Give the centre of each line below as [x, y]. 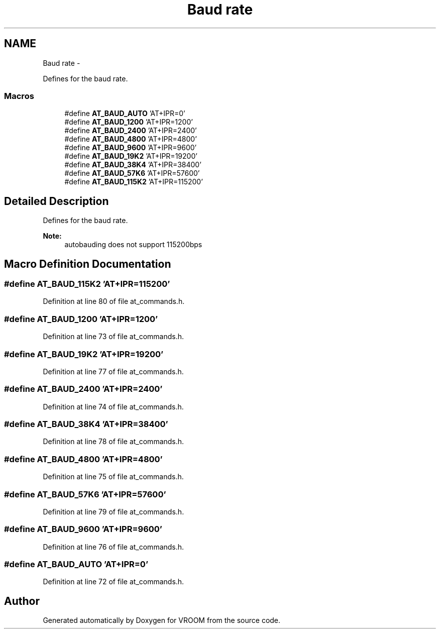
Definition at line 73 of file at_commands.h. [114, 337]
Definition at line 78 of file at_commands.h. [114, 442]
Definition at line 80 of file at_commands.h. [114, 301]
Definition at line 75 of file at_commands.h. [113, 477]
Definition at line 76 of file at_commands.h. [114, 547]
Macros [19, 96]
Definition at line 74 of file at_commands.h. [113, 406]
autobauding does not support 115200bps [133, 245]
